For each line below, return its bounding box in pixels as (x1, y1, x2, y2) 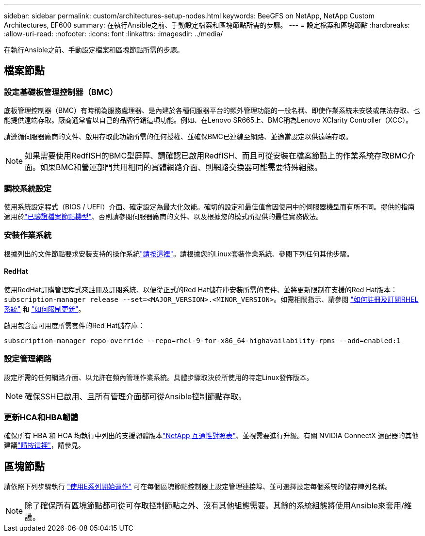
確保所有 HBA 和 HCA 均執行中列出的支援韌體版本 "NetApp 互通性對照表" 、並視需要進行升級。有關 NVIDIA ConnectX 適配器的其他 (4, 431, 419, 440)
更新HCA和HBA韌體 (4, 412, 79, 423)
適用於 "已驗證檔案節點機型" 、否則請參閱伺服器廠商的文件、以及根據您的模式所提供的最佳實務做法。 (4, 212, 323, 221)
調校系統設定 (4, 183, 52, 193)
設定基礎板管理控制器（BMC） (4, 87, 118, 97)
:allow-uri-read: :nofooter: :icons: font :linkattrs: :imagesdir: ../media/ (4, 30, 223, 38)
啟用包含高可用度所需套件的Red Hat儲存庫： (4, 321, 145, 330)
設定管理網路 (4, 354, 52, 364)
